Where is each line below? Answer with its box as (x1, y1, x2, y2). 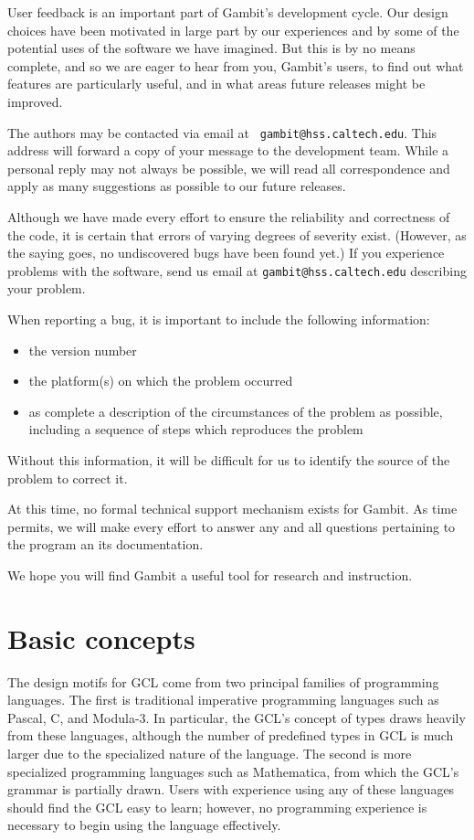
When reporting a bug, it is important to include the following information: (7, 310, 430, 329)
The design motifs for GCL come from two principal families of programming (7, 672, 439, 691)
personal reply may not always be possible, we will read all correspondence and (7, 158, 450, 177)
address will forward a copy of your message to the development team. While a (7, 141, 449, 160)
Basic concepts (7, 619, 195, 656)
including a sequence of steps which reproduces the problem (28, 420, 363, 439)
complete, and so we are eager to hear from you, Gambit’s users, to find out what (7, 56, 464, 75)
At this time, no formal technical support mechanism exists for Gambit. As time (7, 499, 458, 518)
